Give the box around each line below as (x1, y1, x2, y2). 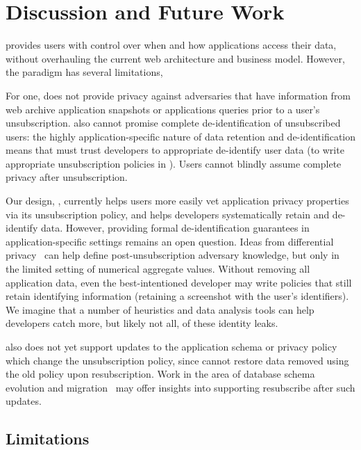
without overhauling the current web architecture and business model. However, (6, 51, 345, 65)
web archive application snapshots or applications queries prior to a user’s (6, 102, 320, 116)
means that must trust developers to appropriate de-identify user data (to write (6, 143, 344, 157)
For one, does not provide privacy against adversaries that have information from (6, 88, 351, 102)
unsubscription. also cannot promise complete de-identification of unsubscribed (6, 115, 341, 130)
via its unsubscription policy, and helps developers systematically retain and (6, 207, 330, 221)
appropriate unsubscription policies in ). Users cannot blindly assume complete (6, 156, 342, 170)
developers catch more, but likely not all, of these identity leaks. (6, 316, 278, 330)
